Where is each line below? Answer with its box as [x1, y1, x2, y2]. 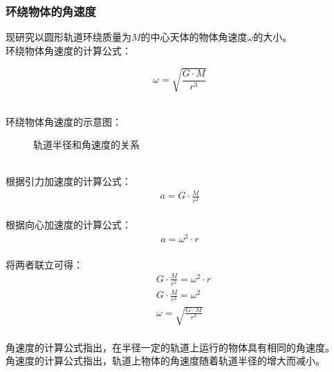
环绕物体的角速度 [6, 2, 96, 19]
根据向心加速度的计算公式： [6, 217, 131, 232]
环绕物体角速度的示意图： [6, 114, 122, 128]
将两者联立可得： [6, 257, 83, 271]
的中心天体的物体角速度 [140, 30, 248, 44]
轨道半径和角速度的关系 [33, 137, 140, 152]
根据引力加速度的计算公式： [6, 174, 131, 188]
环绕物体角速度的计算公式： [6, 43, 131, 57]
